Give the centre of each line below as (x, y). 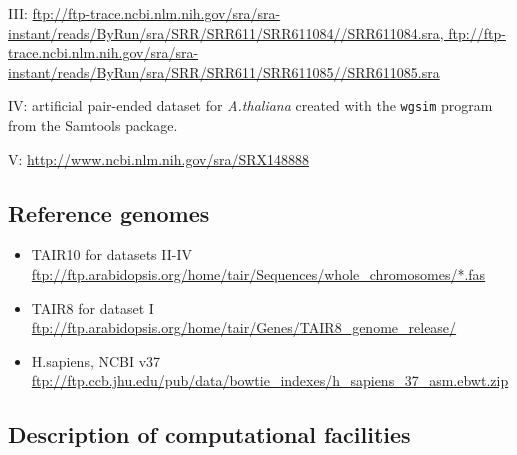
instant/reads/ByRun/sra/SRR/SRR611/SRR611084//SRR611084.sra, (226, 32)
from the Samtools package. (93, 125)
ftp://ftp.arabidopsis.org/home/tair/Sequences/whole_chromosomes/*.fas (258, 274)
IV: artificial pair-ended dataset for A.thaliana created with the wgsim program (250, 105)
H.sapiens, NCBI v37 (96, 360)
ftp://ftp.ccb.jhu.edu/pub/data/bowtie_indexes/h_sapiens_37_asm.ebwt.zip (270, 380)
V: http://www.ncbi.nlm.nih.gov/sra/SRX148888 (158, 158)
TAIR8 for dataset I (92, 307)
